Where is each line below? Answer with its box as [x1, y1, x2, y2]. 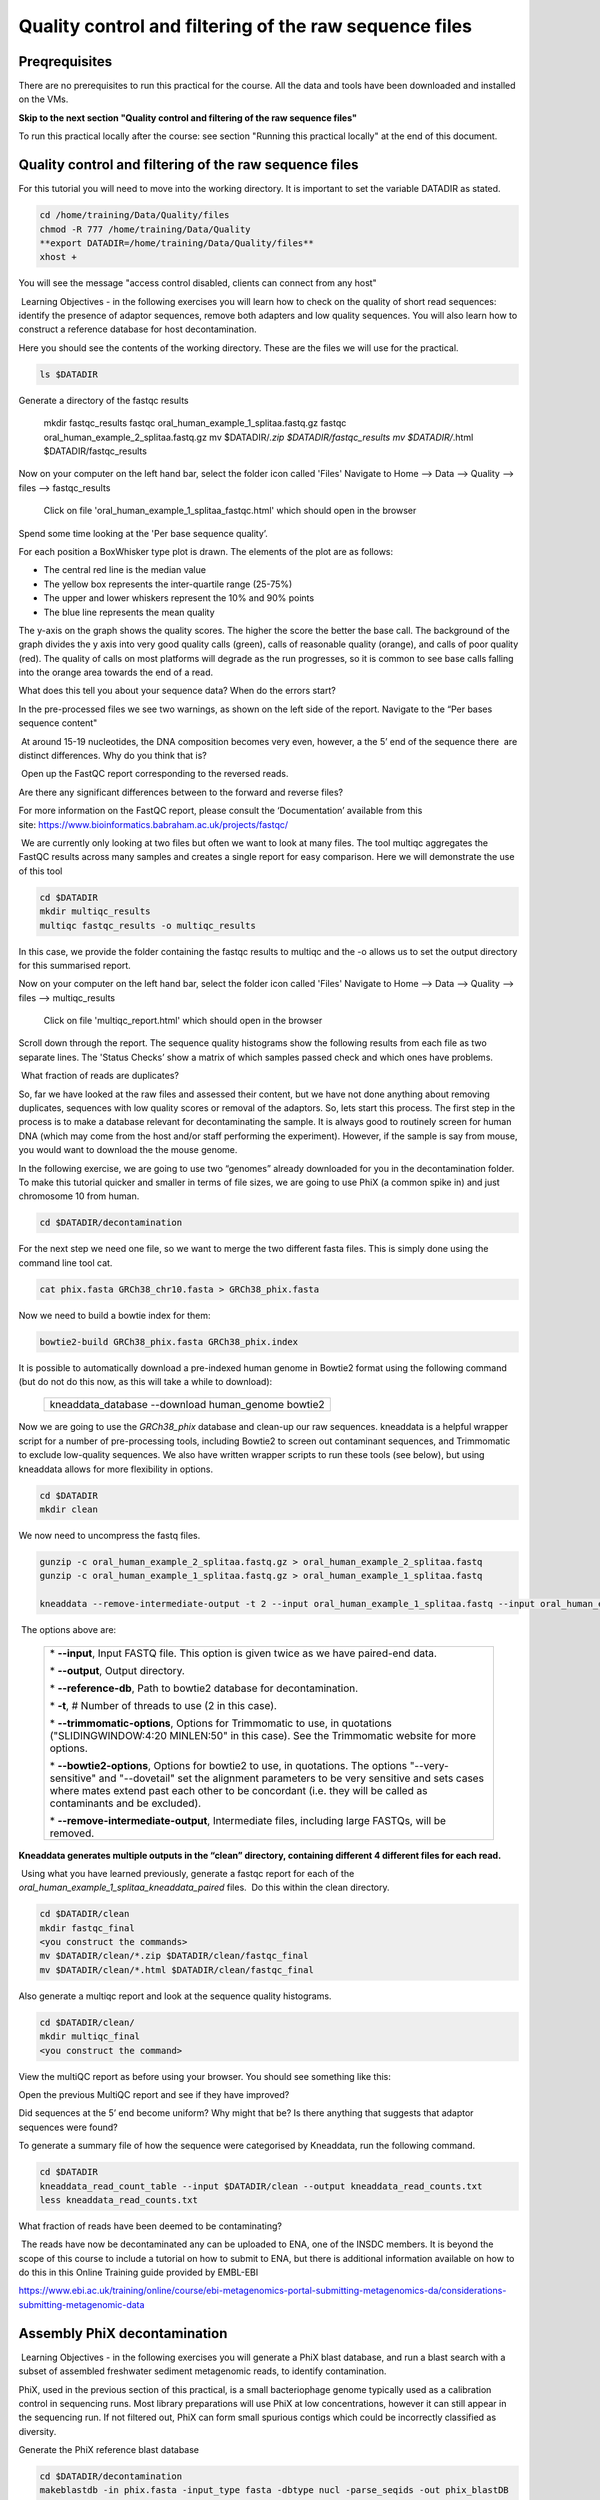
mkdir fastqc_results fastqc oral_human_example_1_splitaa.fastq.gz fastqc [43, 417, 347, 429]
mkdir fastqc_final [39, 1922, 135, 1934]
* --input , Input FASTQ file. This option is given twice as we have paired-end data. [49, 1646, 437, 1660]
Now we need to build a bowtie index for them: [18, 1309, 211, 1321]
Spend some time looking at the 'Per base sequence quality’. [18, 527, 269, 539]
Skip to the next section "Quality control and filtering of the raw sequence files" [18, 111, 357, 124]
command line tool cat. [18, 1256, 113, 1269]
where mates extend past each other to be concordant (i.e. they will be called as [49, 1783, 428, 1797]
